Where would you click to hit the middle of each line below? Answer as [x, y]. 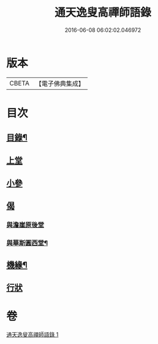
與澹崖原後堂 [25, 225]
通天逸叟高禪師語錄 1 [32, 334]
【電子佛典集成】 [60, 84]
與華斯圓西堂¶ [27, 243]
